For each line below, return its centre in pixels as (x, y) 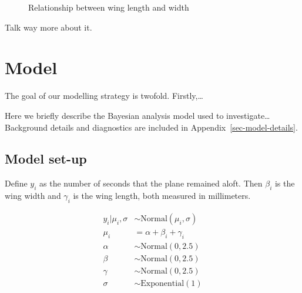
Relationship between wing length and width (109, 7)
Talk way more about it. (48, 27)
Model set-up (46, 159)
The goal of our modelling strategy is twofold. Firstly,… (104, 96)
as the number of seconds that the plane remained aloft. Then (151, 183)
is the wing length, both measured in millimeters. (162, 196)
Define (16, 183)
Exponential (162, 283)
